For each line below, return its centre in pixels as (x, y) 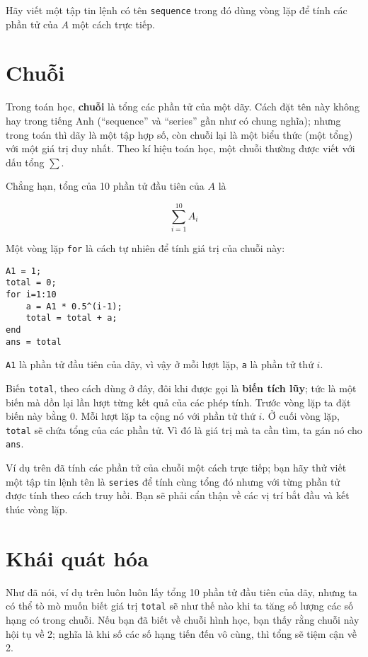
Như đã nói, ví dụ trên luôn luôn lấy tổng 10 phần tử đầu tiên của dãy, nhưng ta (182, 592)
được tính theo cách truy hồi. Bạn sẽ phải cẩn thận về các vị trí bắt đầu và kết (178, 495)
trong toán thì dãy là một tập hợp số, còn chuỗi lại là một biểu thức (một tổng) (179, 134)
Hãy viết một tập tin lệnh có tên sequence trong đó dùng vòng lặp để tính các (177, 10)
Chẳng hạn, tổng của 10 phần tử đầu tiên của (105, 186)
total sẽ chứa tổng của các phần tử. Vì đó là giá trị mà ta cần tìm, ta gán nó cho (184, 429)
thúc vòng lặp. (37, 509)
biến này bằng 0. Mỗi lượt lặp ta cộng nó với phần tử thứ (131, 416)
